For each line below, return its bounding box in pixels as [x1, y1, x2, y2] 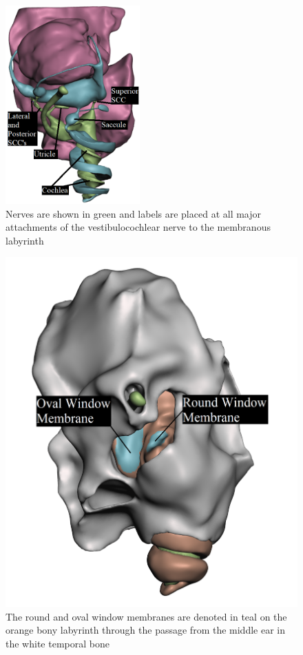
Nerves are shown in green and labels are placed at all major [6, 206, 262, 220]
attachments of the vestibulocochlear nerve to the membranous [6, 220, 271, 234]
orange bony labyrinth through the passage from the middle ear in [6, 623, 285, 637]
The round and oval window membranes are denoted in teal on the [6, 609, 287, 623]
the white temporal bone [6, 636, 109, 650]
